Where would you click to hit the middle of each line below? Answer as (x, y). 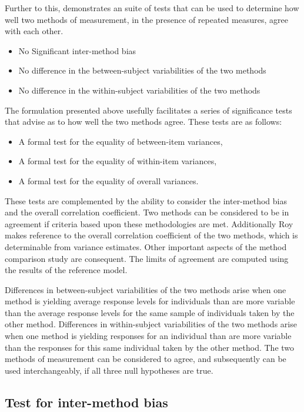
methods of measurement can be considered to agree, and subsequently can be (146, 359)
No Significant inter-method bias (77, 50)
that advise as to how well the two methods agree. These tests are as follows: (143, 122)
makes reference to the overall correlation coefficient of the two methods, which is (151, 235)
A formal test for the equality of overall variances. (108, 180)
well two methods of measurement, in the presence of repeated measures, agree (146, 19)
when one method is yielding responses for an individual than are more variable (148, 336)
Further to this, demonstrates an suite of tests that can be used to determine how (152, 8)
